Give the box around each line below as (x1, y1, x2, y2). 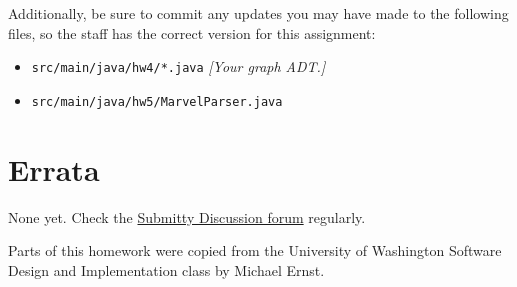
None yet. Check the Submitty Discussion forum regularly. (8, 206, 366, 227)
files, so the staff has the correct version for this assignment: (8, 22, 376, 43)
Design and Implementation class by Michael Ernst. (8, 259, 325, 280)
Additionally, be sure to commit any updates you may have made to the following (8, 3, 509, 23)
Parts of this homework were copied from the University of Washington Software (8, 240, 502, 261)
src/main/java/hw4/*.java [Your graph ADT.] (31, 56, 326, 77)
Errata (8, 148, 100, 189)
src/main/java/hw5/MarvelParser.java (31, 94, 283, 109)
